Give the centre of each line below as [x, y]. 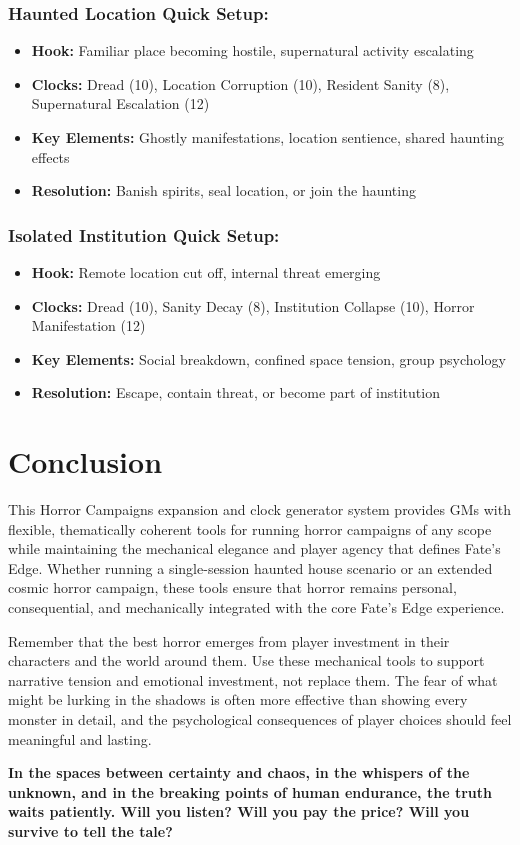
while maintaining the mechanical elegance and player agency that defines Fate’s [254, 548]
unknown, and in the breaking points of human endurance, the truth [250, 791]
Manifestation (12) [88, 325]
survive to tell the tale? [90, 831]
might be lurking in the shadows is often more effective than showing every [238, 699]
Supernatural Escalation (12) [120, 103]
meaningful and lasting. [80, 738]
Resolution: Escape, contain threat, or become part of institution [235, 392]
